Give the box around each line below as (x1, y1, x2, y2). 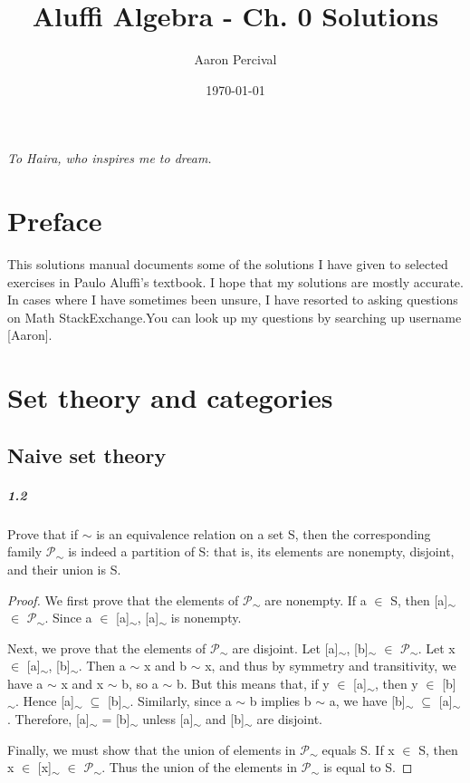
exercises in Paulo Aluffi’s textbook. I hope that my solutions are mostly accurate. (7, 272, 464, 291)
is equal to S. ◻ (323, 758, 413, 777)
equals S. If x (321, 739, 395, 759)
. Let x (417, 638, 456, 657)
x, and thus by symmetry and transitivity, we (205, 656, 456, 675)
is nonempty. (170, 608, 242, 627)
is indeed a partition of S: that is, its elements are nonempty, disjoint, (68, 542, 455, 561)
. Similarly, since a (129, 691, 232, 710)
